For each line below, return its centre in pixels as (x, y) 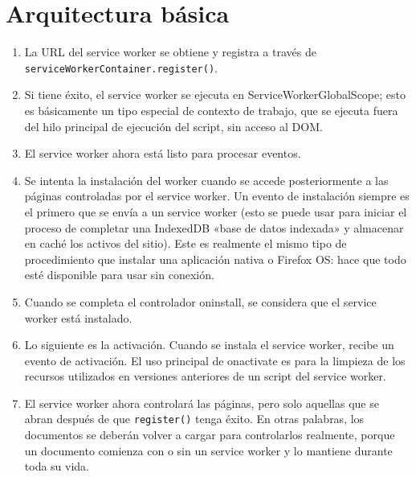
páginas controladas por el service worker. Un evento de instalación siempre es (217, 196)
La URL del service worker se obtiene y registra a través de (170, 52)
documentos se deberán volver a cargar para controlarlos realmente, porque (210, 435)
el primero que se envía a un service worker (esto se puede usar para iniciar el (216, 211)
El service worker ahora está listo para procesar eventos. (163, 153)
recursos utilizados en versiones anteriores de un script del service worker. (205, 376)
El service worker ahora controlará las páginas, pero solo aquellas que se (202, 403)
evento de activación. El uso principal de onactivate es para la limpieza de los (215, 360)
